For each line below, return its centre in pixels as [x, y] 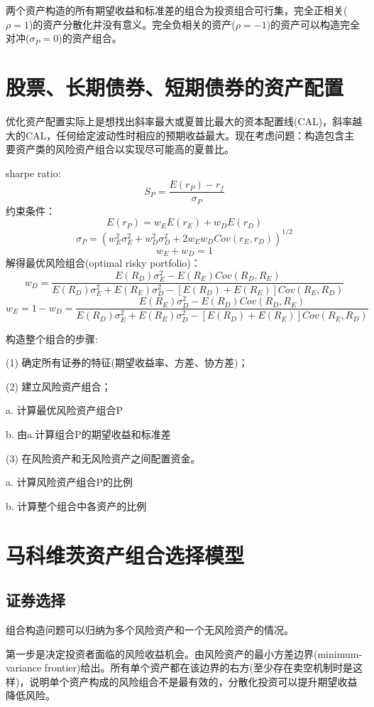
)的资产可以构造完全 [313, 24]
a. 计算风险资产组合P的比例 [70, 482]
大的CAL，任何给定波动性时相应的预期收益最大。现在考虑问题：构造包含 [175, 135]
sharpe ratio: [33, 172]
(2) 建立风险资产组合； [59, 386]
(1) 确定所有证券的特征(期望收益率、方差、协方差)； [127, 362]
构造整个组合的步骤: [52, 338]
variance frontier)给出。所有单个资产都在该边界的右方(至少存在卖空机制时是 [179, 668]
